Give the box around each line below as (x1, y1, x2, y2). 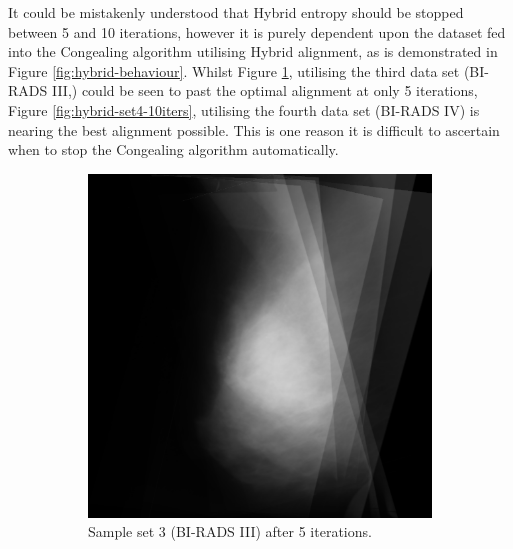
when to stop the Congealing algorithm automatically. (8, 139, 339, 160)
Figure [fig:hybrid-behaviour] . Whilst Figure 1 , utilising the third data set (8, 60, 460, 81)
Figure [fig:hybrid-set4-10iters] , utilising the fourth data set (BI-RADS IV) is (8, 99, 480, 120)
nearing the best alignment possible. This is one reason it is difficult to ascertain (8, 119, 500, 140)
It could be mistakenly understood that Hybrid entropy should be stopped (8, 2, 464, 22)
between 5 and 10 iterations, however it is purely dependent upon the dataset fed (8, 21, 506, 42)
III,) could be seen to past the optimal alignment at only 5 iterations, (51, 80, 478, 101)
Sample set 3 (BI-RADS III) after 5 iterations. (88, 521, 372, 542)
